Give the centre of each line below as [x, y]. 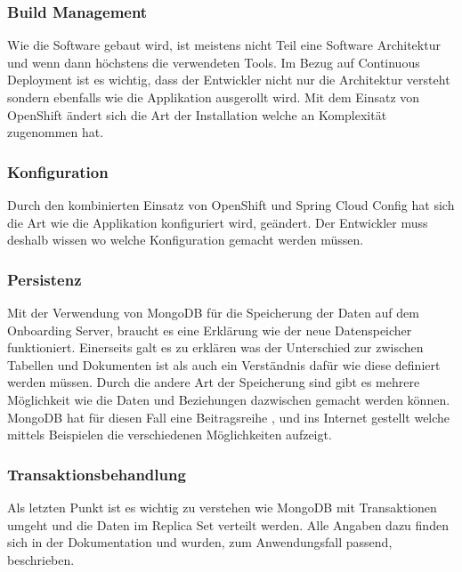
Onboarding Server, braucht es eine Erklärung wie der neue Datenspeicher [210, 330]
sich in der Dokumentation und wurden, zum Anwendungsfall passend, [200, 542]
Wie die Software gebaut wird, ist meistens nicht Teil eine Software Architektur [224, 45]
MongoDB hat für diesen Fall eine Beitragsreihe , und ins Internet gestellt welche [229, 417]
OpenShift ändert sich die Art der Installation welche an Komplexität [197, 114]
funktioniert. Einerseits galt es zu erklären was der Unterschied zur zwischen [215, 347]
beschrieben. [41, 559]
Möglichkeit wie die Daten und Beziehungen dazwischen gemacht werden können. [229, 399]
